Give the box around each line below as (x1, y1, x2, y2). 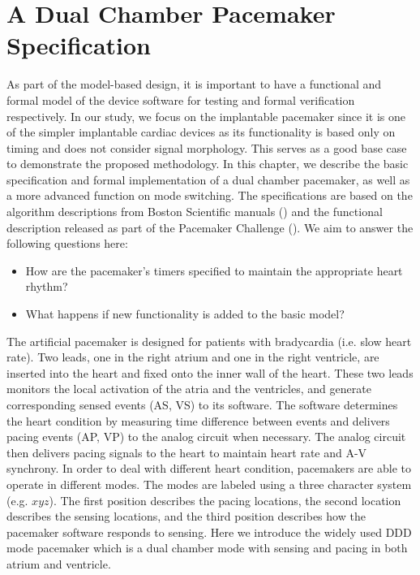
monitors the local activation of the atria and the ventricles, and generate (6, 380, 371, 397)
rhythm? (25, 278, 68, 295)
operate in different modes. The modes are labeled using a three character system (6, 475, 412, 492)
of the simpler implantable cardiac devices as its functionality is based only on (6, 123, 396, 141)
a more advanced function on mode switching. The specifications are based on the (6, 187, 413, 204)
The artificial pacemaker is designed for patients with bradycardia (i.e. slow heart (6, 332, 412, 349)
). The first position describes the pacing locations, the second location (49, 491, 401, 508)
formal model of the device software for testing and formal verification (6, 91, 355, 108)
